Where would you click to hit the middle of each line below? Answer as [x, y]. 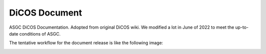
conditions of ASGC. [40, 34]
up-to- [242, 27]
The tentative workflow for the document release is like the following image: [86, 43]
